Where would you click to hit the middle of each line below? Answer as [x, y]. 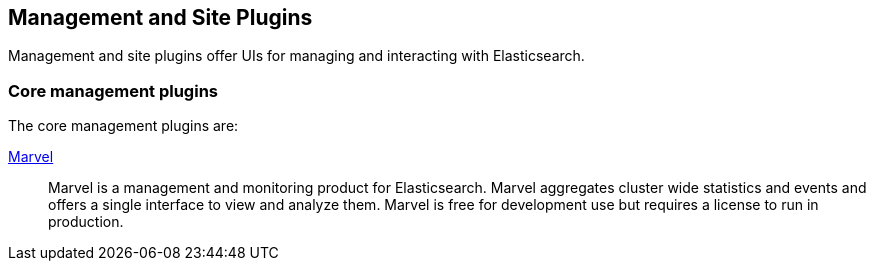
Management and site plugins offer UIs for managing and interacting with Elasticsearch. [296, 56]
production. [86, 222]
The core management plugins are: [123, 126]
